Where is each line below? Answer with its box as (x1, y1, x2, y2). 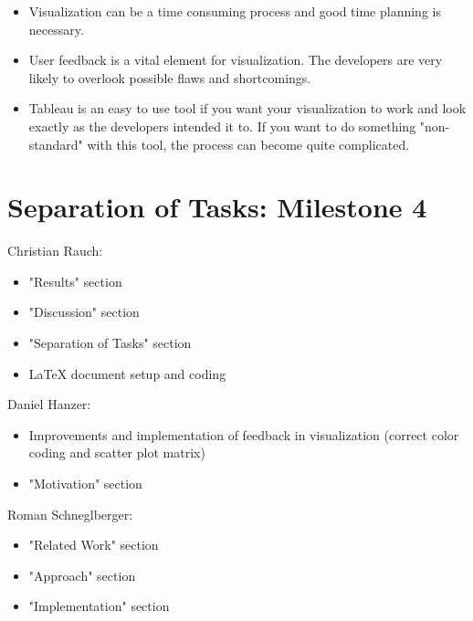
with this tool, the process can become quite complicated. (87, 134, 410, 153)
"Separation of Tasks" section (28, 333, 192, 353)
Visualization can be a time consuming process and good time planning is (28, 2, 441, 20)
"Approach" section (28, 565, 136, 584)
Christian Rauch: (7, 241, 103, 260)
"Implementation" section (28, 596, 170, 616)
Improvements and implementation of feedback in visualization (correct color (28, 425, 459, 444)
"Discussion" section (28, 302, 140, 321)
